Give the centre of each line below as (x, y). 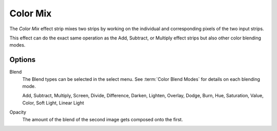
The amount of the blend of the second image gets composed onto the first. (103, 119)
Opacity (18, 112)
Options (23, 60)
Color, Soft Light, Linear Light (53, 103)
